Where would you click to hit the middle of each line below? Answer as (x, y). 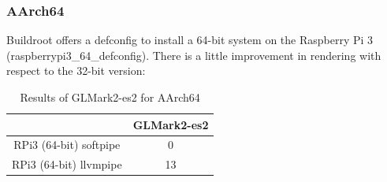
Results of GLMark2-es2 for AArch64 (110, 97)
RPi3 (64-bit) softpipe (67, 145)
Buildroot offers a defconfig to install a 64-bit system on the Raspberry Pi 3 (190, 40)
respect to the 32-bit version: (76, 71)
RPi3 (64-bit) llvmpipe (67, 164)
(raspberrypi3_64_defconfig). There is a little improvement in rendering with (194, 55)
